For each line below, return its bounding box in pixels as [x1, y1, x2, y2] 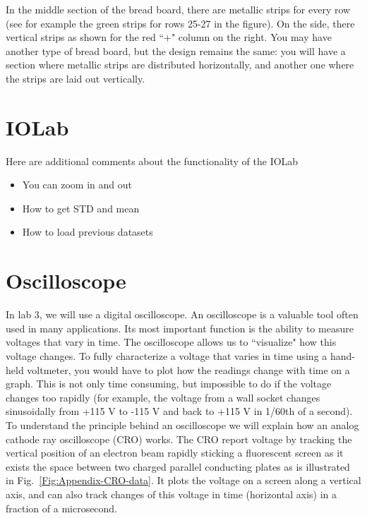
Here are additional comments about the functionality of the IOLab [6, 153, 299, 168]
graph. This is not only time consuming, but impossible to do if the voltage [6, 376, 332, 391]
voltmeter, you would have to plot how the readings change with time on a [27, 362, 350, 377]
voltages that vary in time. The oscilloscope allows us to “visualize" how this [6, 335, 337, 349]
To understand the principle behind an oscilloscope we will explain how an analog [6, 417, 359, 432]
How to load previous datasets [22, 224, 153, 239]
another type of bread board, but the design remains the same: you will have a [6, 43, 346, 58]
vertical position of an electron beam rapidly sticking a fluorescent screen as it [6, 445, 344, 460]
